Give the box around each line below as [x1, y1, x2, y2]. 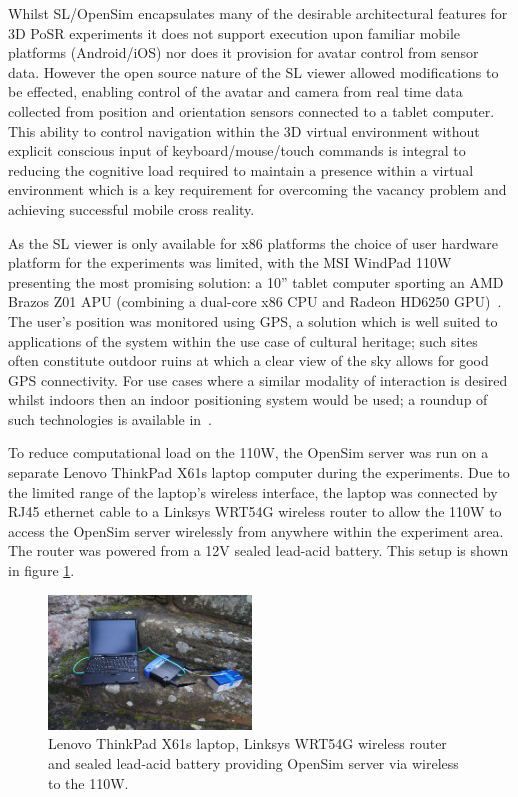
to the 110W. [48, 772, 129, 793]
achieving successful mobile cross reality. [8, 198, 255, 219]
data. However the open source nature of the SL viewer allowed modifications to [8, 61, 499, 82]
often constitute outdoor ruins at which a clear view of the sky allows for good [8, 350, 489, 371]
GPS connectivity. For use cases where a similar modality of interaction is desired [8, 369, 508, 390]
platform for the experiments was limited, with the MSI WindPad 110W [8, 252, 452, 273]
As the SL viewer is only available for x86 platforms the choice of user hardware [8, 232, 498, 253]
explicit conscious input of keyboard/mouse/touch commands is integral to [8, 140, 466, 161]
